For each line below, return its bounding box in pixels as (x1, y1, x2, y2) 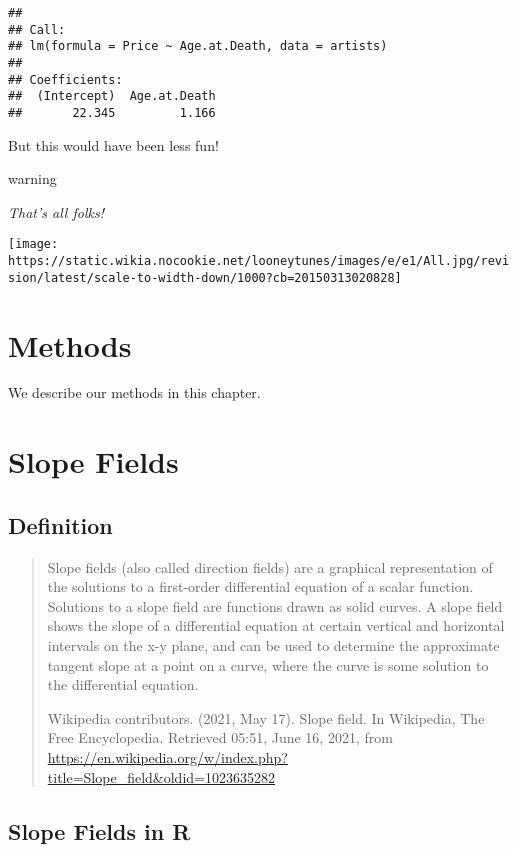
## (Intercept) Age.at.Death (8, 89, 216, 104)
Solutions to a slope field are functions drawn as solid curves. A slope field (47, 595, 503, 616)
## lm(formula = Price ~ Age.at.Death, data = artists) (8, 39, 388, 54)
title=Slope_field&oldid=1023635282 (47, 766, 275, 787)
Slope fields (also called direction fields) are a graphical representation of (47, 556, 493, 577)
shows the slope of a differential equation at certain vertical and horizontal (47, 615, 505, 636)
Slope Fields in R (8, 815, 191, 846)
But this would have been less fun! (8, 134, 219, 155)
